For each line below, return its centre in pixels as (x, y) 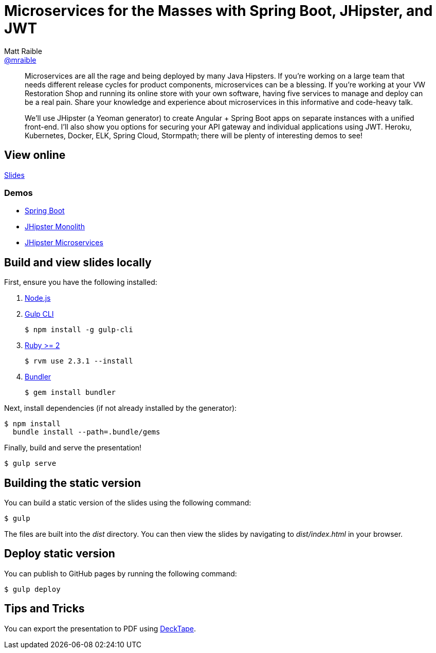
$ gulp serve (30, 464)
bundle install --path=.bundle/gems (86, 432)
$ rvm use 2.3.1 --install (79, 361)
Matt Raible (23, 51)
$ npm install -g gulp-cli (79, 330)
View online (35, 155)
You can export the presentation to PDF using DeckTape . (100, 628)
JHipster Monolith (55, 227)
